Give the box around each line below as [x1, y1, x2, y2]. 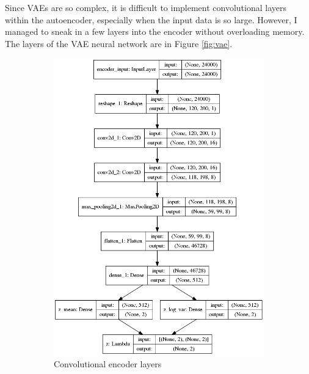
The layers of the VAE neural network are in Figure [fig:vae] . [5, 37, 233, 50]
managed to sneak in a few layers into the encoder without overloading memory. [5, 25, 305, 38]
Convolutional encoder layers [54, 358, 162, 370]
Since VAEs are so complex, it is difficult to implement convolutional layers [5, 1, 286, 13]
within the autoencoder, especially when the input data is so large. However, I [5, 13, 297, 26]
